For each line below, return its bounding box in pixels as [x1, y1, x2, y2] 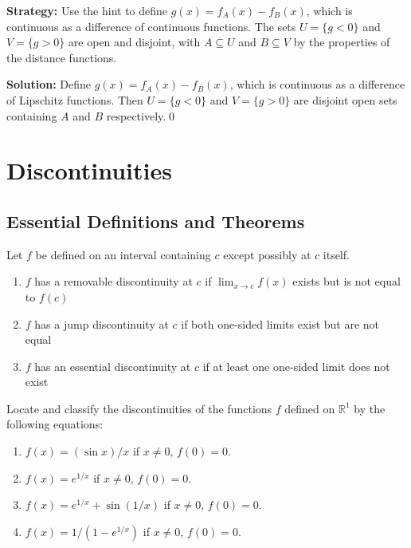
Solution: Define [6, 76, 91, 93]
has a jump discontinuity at [34, 315, 169, 332]
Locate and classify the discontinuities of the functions [6, 400, 272, 416]
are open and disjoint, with [68, 34, 201, 50]
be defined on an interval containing [35, 246, 211, 262]
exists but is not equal [292, 273, 401, 290]
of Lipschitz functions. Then [6, 91, 143, 108]
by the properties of [293, 34, 390, 50]
